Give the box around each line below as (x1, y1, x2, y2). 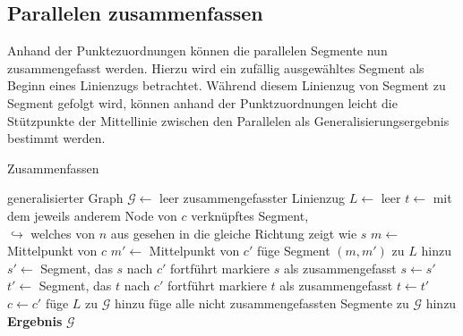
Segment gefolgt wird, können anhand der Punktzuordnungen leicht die (7, 93, 398, 112)
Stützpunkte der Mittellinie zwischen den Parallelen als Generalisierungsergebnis (7, 111, 450, 130)
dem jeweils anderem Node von (7, 206, 177, 224)
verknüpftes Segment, (191, 206, 309, 224)
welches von (30, 223, 95, 242)
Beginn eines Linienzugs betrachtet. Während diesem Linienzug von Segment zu (7, 76, 446, 95)
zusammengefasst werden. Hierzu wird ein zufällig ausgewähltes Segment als (7, 58, 424, 77)
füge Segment (256, 241, 330, 260)
